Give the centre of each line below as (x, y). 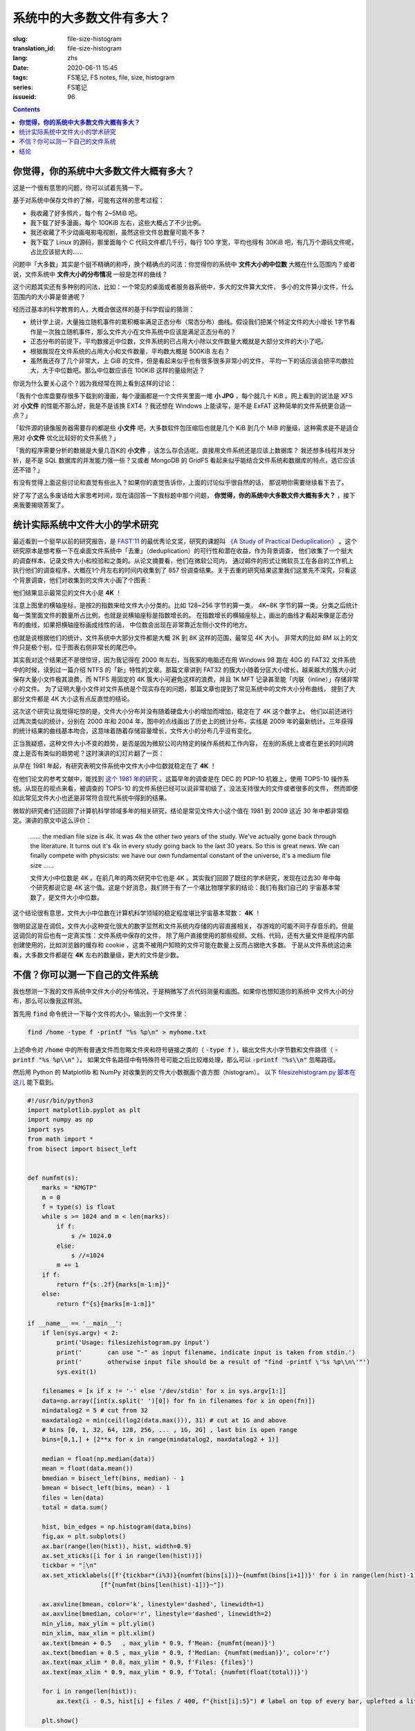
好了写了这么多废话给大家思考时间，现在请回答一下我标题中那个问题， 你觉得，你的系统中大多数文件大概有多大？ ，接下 (184, 495)
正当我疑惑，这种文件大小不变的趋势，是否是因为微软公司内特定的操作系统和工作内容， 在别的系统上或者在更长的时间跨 (183, 744)
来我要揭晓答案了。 (40, 505)
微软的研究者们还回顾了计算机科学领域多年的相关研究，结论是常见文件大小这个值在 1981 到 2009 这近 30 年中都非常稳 (181, 811)
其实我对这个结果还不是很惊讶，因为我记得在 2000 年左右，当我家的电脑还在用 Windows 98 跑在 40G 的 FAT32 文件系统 (184, 660)
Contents (27, 109)
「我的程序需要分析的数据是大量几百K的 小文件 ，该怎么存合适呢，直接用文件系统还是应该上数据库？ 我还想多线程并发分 (184, 451)
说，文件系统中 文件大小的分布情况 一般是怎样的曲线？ (90, 274)
